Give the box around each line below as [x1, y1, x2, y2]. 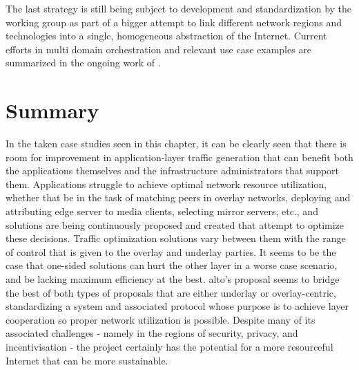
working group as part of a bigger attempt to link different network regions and [6, 15, 342, 29]
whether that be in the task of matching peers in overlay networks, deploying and [6, 190, 351, 205]
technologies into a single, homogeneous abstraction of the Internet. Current [6, 28, 327, 43]
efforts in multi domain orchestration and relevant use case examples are [6, 41, 312, 56]
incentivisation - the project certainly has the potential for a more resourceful [6, 340, 333, 353]
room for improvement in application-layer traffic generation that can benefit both [6, 149, 353, 164]
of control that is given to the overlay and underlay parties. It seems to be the [6, 244, 336, 259]
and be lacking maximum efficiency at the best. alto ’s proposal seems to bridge [6, 272, 340, 286]
